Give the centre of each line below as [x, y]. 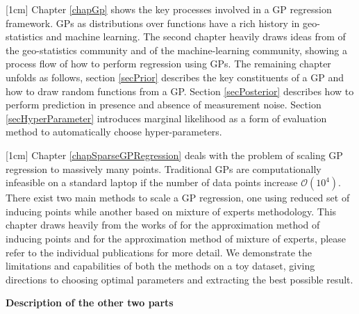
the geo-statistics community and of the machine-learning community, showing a [176, 50]
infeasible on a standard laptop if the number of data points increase [152, 182]
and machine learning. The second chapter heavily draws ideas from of [196, 36]
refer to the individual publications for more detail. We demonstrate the [159, 252]
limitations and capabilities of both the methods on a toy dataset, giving [160, 266]
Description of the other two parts [90, 303]
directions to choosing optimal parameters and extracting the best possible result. [179, 279]
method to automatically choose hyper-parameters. [114, 132]
